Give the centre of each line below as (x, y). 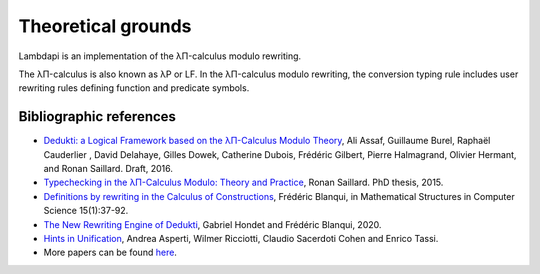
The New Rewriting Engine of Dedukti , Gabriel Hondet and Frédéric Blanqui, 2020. (212, 224)
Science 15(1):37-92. (86, 211)
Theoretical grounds (105, 26)
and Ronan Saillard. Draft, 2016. (108, 169)
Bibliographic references (97, 116)
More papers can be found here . (110, 252)
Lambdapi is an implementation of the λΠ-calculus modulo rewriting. (160, 56)
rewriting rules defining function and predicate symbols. (134, 88)
